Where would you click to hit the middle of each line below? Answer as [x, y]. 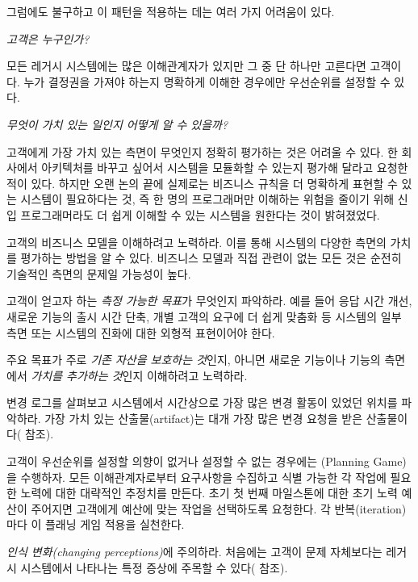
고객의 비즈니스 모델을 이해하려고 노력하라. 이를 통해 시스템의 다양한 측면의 [196, 242]
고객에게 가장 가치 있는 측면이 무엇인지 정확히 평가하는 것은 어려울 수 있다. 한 [202, 151]
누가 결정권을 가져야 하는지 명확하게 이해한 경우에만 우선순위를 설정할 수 [207, 81]
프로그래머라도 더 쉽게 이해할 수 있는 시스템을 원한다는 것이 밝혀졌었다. [200, 214]
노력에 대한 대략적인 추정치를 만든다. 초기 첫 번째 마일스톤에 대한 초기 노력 [209, 493]
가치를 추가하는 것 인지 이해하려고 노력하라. [139, 375]
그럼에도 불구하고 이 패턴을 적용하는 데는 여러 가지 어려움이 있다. [171, 11]
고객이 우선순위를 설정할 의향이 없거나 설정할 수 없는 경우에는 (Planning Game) [207, 461]
